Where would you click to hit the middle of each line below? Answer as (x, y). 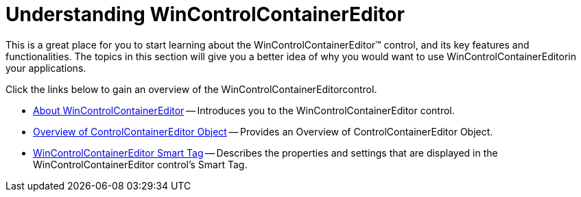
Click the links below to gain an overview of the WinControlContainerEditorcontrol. (191, 89)
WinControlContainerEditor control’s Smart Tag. (140, 164)
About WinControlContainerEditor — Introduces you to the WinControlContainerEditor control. (244, 110)
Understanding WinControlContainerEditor (205, 14)
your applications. (46, 68)
